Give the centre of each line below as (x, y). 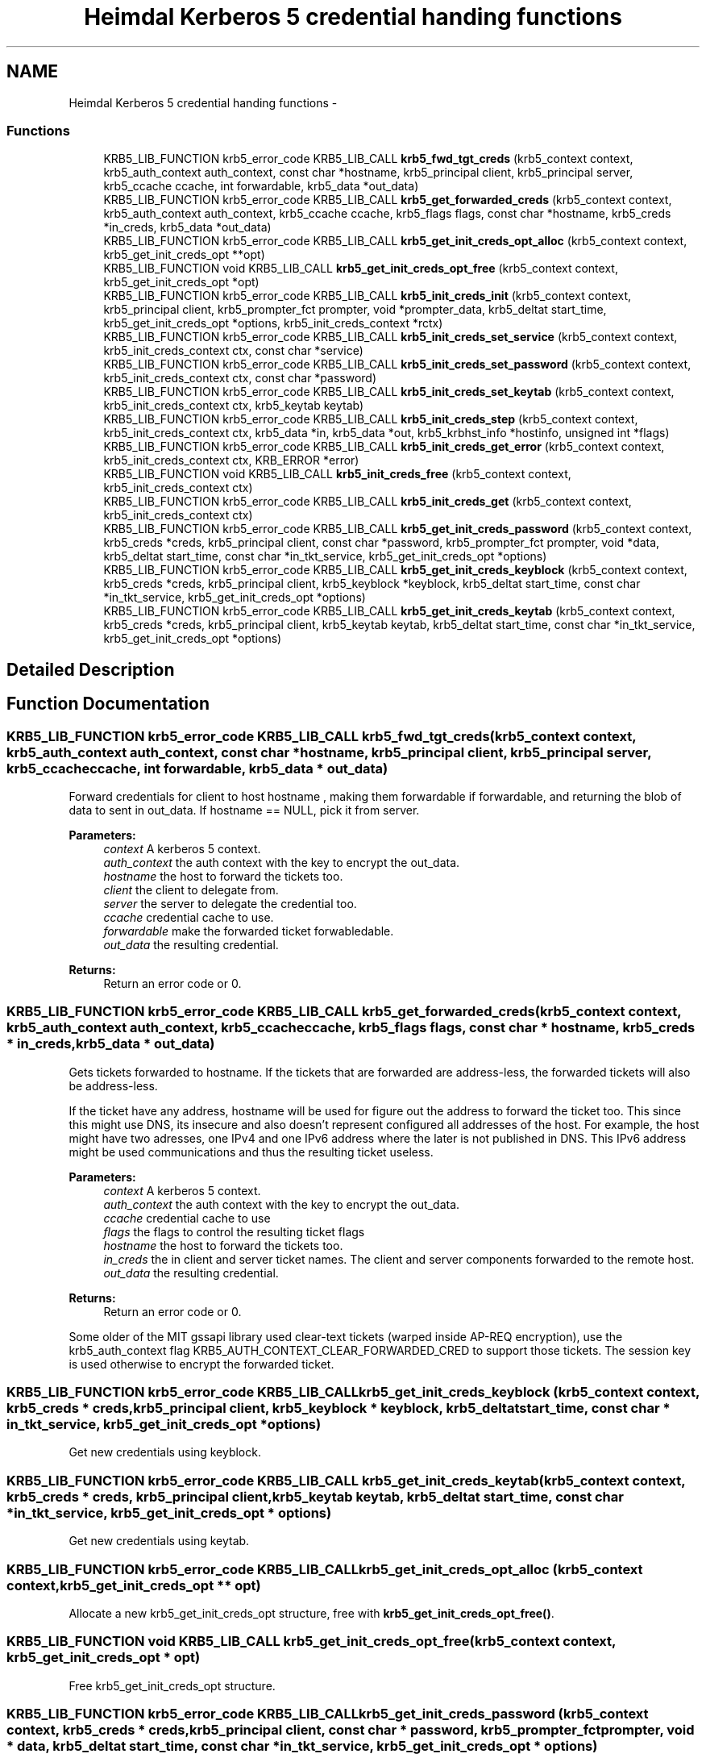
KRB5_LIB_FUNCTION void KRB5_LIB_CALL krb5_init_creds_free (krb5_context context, (337, 474)
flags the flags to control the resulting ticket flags (234, 1231)
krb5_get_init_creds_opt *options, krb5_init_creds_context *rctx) (273, 323)
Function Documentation (108, 704)
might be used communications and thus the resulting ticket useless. (251, 1152)
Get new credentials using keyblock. (165, 1452)
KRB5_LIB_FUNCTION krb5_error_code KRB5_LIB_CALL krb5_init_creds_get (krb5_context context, (368, 502)
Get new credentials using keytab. (159, 1541)
